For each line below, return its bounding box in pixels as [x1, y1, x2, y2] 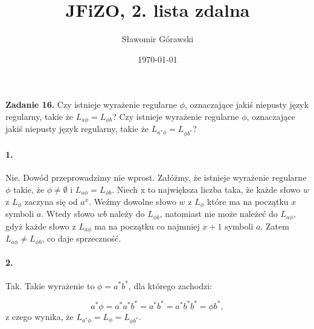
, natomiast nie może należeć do [159, 207, 278, 220]
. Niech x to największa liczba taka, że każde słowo [112, 183, 301, 195]
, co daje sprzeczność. [42, 232, 121, 245]
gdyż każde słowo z [5, 219, 76, 232]
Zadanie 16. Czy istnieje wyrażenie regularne [5, 98, 177, 111]
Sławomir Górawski [121, 33, 194, 45]
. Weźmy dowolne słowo [89, 195, 176, 207]
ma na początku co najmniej [94, 219, 200, 232]
